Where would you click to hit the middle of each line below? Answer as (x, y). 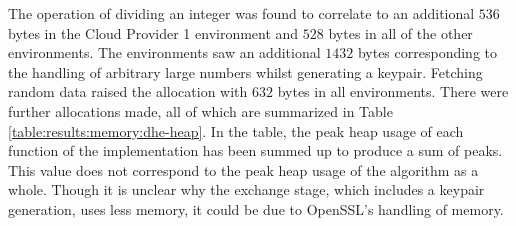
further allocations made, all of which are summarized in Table (200, 110)
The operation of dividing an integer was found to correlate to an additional (241, 13)
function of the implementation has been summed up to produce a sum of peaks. (255, 150)
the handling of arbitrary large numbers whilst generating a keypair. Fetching (245, 71)
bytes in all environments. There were (393, 91)
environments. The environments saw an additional (164, 52)
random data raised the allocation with (128, 91)
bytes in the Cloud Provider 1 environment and (153, 32)
